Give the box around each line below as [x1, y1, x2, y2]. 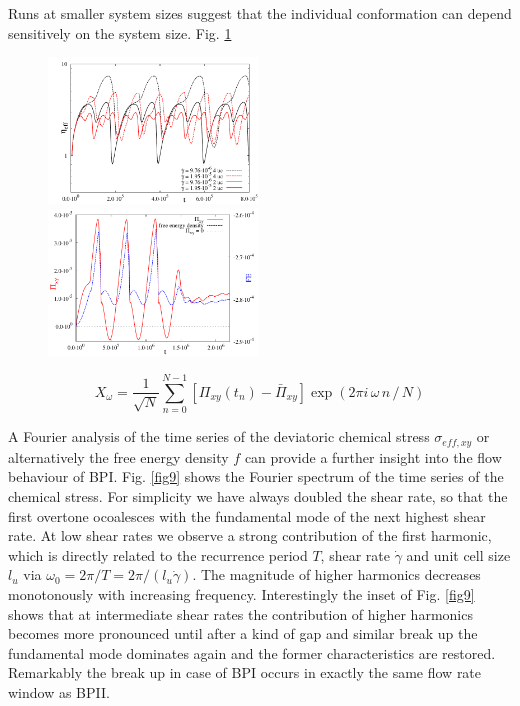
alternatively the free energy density [8, 446, 229, 467]
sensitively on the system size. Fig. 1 [8, 22, 232, 43]
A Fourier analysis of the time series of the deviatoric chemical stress [8, 426, 430, 447]
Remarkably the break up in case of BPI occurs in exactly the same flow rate [8, 662, 482, 683]
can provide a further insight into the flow [244, 446, 502, 467]
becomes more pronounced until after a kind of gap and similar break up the [8, 623, 478, 644]
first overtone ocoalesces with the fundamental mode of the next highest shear [8, 505, 486, 526]
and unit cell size [406, 544, 511, 565]
